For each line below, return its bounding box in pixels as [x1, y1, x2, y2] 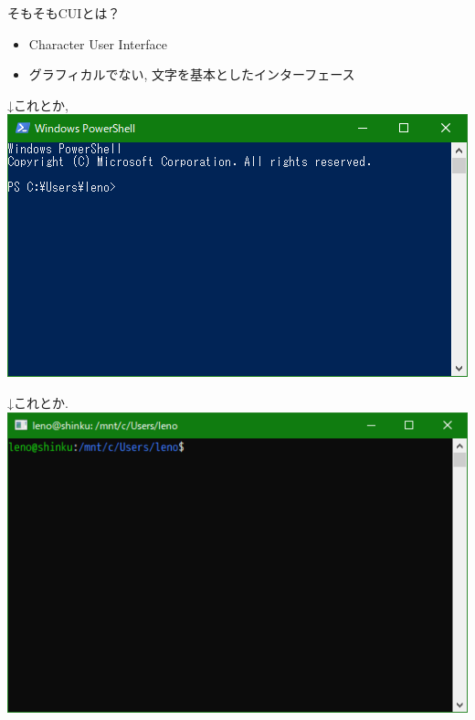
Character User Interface [28, 34, 167, 53]
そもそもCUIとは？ [7, 4, 121, 22]
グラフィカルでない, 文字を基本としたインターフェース [28, 65, 355, 84]
